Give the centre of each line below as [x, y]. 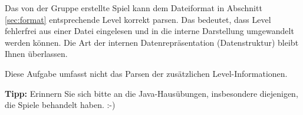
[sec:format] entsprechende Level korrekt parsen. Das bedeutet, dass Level [138, 19]
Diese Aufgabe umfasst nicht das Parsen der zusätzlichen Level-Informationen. [146, 73]
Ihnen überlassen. [36, 54]
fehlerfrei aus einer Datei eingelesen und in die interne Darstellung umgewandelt [149, 31]
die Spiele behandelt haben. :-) [60, 105]
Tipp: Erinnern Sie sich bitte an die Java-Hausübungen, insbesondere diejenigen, [151, 93]
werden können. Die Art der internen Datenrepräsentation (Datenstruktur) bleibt [152, 42]
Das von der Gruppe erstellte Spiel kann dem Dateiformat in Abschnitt [134, 8]
